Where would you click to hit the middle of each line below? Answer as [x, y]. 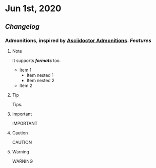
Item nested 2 [40, 80]
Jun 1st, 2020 [33, 9]
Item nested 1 [40, 75]
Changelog [22, 27]
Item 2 [26, 85]
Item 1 [25, 70]
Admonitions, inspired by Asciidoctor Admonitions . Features [78, 41]
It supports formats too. [36, 60]
